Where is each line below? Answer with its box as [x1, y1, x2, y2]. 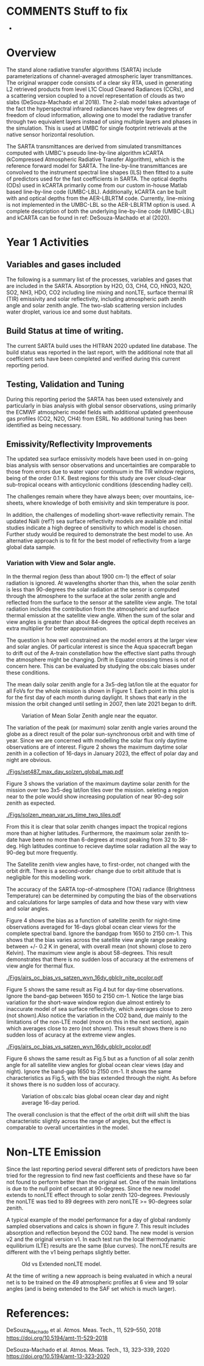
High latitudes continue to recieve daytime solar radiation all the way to [19, 842, 197, 849]
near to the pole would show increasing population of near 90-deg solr [6, 793, 184, 800]
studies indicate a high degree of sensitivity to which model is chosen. [6, 524, 183, 531]
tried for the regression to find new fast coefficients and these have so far [6, 1171, 192, 1179]
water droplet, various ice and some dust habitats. [6, 308, 132, 315]
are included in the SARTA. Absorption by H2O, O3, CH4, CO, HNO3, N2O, [6, 282, 192, 289]
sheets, [6, 499, 25, 507]
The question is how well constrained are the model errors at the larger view [6, 636, 198, 644]
